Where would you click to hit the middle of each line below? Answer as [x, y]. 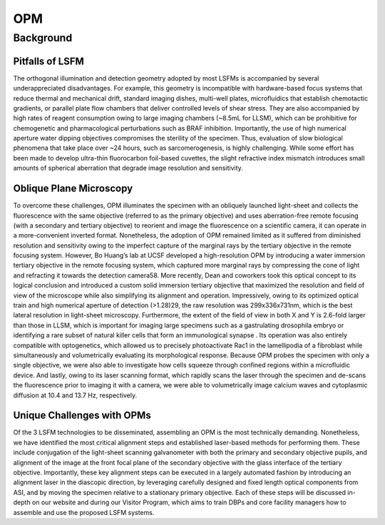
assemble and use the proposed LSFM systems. [84, 512]
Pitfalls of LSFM [49, 61]
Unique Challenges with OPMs [82, 416]
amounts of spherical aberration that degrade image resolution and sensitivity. [128, 168]
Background [43, 38]
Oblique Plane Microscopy [73, 189]
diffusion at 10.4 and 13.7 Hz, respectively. [75, 395]
